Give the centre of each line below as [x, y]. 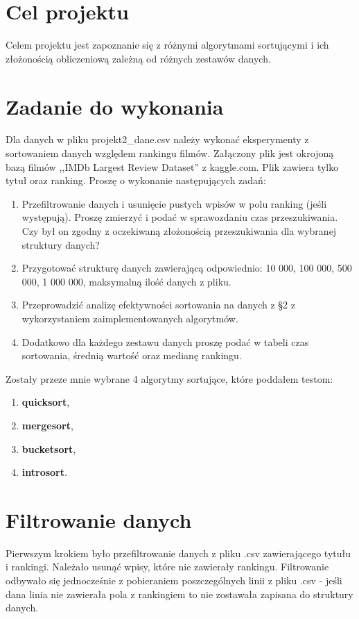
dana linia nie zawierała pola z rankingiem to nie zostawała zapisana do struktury [179, 594]
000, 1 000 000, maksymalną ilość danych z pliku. [126, 281]
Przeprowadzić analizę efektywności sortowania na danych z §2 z [158, 305]
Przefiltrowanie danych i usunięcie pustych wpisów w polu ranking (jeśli [174, 203]
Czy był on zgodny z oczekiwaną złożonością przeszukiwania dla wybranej [179, 231]
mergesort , [47, 425]
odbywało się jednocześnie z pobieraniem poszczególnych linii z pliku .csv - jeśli [174, 580]
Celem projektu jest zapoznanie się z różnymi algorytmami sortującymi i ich [167, 45]
